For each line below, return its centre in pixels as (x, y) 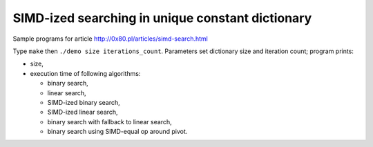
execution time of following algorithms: (85, 73)
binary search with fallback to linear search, (109, 121)
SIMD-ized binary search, (84, 102)
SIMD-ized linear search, (83, 112)
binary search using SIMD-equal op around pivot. (117, 132)
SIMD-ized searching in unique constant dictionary (162, 18)
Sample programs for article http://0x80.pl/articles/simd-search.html (111, 39)
